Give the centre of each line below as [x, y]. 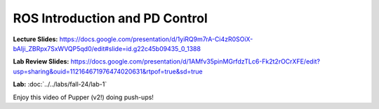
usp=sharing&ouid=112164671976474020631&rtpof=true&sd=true [108, 71]
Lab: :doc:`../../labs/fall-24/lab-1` [60, 85]
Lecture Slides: [35, 39]
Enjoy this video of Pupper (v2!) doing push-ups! [84, 97]
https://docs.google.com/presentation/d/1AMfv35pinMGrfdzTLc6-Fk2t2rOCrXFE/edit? [195, 61]
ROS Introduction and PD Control [111, 18]
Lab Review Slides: [41, 61]
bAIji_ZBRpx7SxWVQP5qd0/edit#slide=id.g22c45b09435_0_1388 [107, 48]
